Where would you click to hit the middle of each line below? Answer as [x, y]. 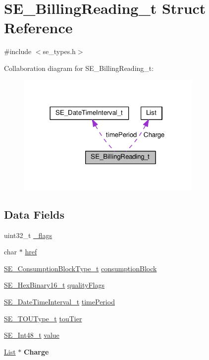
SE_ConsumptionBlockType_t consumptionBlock [80, 268]
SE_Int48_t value [32, 335]
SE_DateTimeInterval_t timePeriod [59, 302]
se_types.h [59, 51]
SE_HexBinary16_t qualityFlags [54, 285]
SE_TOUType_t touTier [43, 318]
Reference [38, 28]
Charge [36, 351]
